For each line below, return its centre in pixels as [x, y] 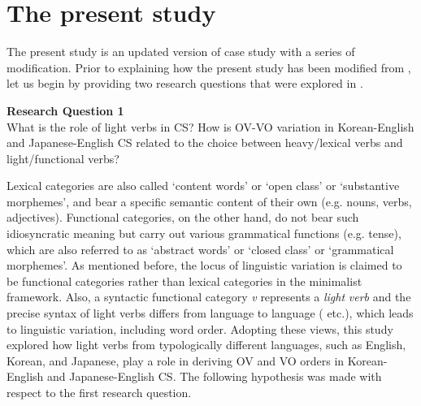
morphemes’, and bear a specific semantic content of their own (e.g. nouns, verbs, [209, 201]
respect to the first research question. [99, 392]
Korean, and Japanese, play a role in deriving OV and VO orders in [176, 360]
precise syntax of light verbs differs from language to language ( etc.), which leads [210, 313]
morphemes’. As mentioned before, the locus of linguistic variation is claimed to [204, 265]
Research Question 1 [65, 110]
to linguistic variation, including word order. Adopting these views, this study [200, 328]
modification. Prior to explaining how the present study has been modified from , [209, 67]
